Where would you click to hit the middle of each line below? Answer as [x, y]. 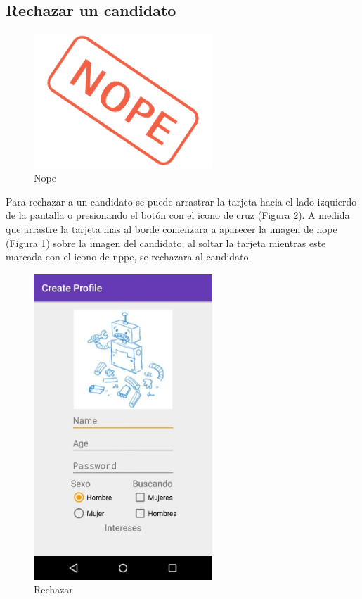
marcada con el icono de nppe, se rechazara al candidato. [129, 257]
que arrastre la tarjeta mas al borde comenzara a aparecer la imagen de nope [172, 228]
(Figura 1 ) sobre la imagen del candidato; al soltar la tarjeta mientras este [166, 242]
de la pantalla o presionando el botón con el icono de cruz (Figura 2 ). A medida [178, 215]
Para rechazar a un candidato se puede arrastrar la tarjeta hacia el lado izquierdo [181, 201]
